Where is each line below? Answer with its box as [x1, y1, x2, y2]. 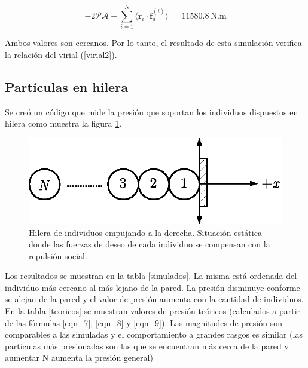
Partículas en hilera [5, 77, 128, 96]
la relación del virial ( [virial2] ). [5, 48, 117, 60]
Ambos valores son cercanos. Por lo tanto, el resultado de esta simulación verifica [5, 36, 302, 49]
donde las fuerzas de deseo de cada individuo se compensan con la [29, 238, 270, 250]
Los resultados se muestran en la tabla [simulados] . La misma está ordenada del [5, 269, 297, 282]
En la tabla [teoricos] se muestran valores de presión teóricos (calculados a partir [5, 305, 301, 317]
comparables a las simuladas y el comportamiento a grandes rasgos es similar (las [5, 328, 303, 341]
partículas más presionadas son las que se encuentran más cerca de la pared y [5, 339, 289, 352]
